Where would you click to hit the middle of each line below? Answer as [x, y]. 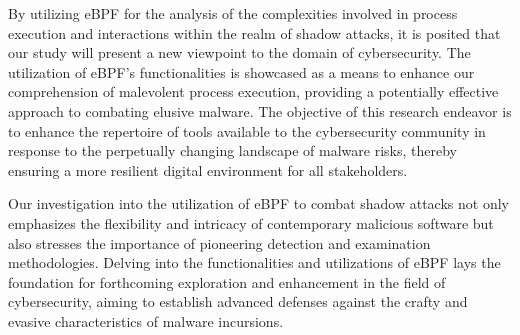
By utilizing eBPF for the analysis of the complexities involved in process [233, 13]
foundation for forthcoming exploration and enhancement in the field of [227, 281]
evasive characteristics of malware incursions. [146, 320]
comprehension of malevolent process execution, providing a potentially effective [253, 91]
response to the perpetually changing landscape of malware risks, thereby [232, 150]
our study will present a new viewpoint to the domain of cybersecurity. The [239, 52]
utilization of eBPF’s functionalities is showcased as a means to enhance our [241, 71]
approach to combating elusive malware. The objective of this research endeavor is [260, 110]
